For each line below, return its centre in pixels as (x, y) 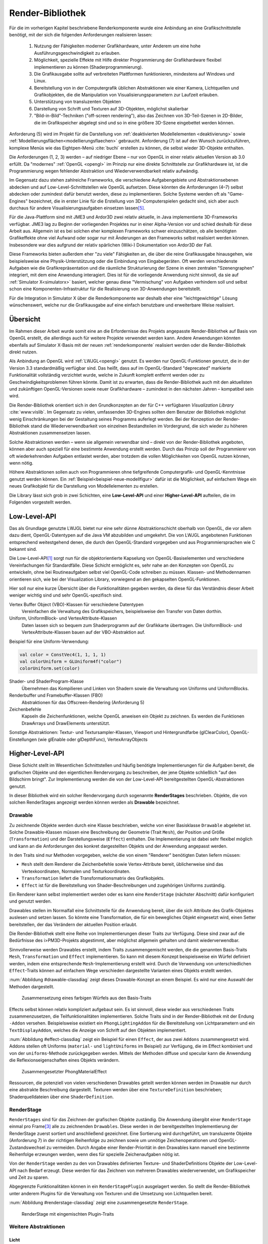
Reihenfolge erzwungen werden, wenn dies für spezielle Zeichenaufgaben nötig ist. (95, 1154)
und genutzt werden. (31, 901)
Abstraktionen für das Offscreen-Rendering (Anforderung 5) (83, 702)
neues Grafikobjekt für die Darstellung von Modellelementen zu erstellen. (84, 486)
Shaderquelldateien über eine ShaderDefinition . (62, 1097)
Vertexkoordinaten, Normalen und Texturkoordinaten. (76, 871)
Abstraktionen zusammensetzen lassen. (50, 433)
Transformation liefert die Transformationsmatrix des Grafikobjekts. (93, 878)
